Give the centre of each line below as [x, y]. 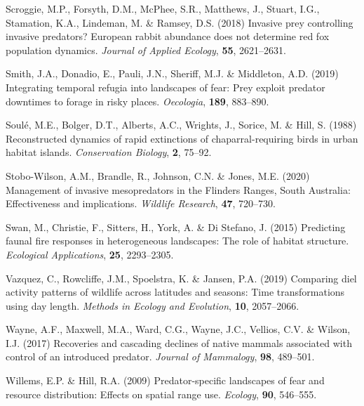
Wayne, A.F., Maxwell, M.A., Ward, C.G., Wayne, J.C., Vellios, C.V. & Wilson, [178, 329]
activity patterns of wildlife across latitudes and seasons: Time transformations [175, 292]
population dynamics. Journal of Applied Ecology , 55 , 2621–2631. [146, 50]
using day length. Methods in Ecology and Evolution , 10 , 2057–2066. [153, 305]
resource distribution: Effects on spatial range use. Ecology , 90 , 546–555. [161, 394]
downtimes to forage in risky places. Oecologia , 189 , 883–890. [137, 101]
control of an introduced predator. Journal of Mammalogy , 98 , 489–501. [160, 356]
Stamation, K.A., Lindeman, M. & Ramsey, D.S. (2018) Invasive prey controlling [180, 22]
